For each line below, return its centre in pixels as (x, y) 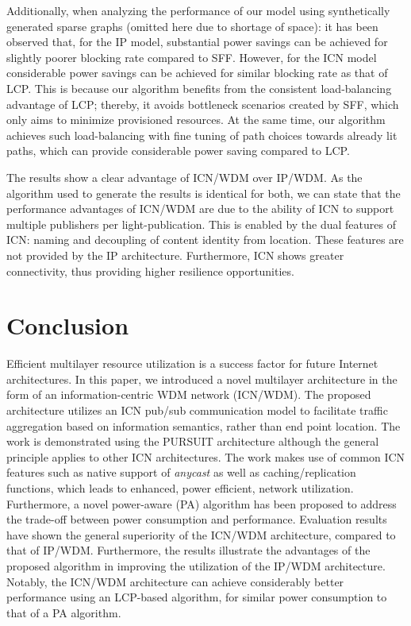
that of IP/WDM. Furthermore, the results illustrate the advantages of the (188, 550)
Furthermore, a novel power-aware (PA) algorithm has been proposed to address (202, 503)
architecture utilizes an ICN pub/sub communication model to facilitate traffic (197, 410)
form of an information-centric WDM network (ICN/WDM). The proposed (189, 394)
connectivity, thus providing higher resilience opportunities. (150, 270)
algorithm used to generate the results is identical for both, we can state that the (204, 193)
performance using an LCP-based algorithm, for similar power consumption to (197, 597)
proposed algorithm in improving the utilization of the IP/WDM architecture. (196, 565)
